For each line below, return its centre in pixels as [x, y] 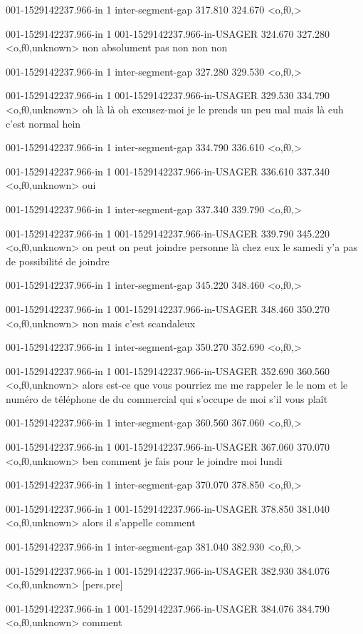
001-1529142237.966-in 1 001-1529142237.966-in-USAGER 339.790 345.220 [168, 233]
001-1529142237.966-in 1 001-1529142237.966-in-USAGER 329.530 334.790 [168, 95]
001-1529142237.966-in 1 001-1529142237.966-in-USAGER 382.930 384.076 [168, 570]
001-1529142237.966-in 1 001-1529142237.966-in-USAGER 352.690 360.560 [168, 370]
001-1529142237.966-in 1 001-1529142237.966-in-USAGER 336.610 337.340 [168, 171]
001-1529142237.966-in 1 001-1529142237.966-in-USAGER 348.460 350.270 [168, 308]
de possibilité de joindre [58, 261]
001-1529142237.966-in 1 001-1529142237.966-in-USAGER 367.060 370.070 [168, 447]
